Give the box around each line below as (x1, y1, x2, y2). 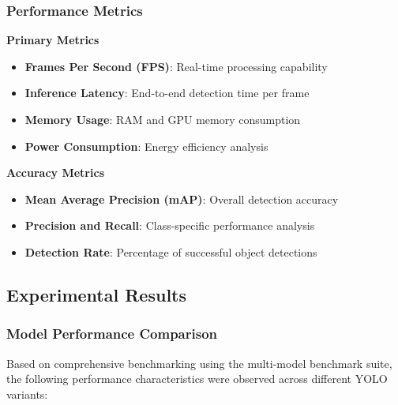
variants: (6, 385, 48, 402)
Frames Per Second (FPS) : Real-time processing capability (24, 58, 328, 74)
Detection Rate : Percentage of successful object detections (24, 243, 317, 260)
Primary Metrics (6, 32, 99, 48)
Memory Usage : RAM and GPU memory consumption (24, 111, 301, 127)
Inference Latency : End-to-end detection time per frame (24, 84, 310, 101)
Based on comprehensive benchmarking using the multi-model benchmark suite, (6, 354, 392, 371)
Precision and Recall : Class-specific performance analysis (24, 217, 315, 234)
